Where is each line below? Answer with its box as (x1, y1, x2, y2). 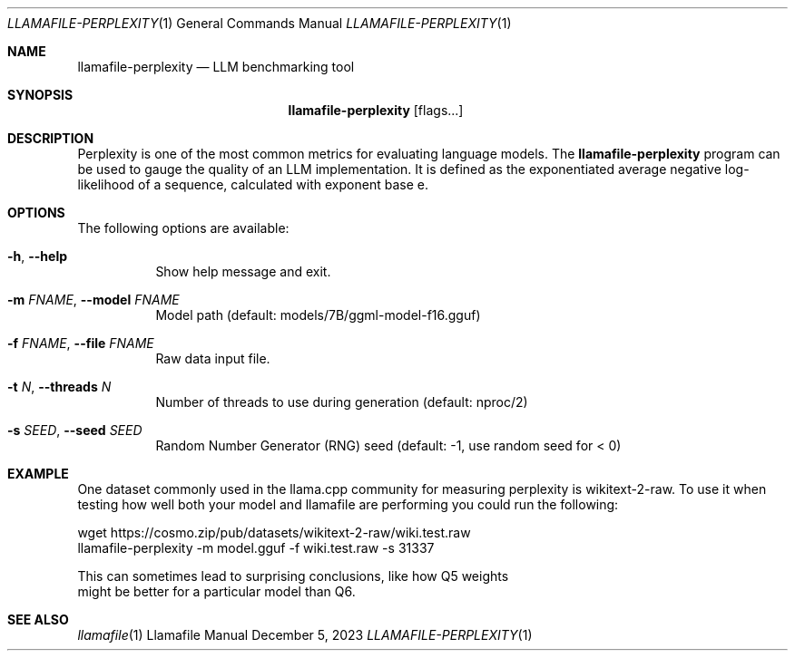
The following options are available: (77, 220, 290, 236)
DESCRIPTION (7, 131, 94, 146)
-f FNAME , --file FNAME (7, 335, 154, 351)
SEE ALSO (7, 612, 69, 627)
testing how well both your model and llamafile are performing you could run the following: (77, 497, 619, 512)
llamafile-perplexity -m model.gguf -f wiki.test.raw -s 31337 (77, 540, 435, 556)
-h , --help (7, 248, 68, 264)
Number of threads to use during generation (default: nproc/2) (155, 394, 528, 410)
